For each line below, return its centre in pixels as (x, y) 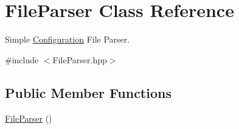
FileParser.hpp (80, 59)
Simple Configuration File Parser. (68, 39)
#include (22, 59)
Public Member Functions (88, 92)
